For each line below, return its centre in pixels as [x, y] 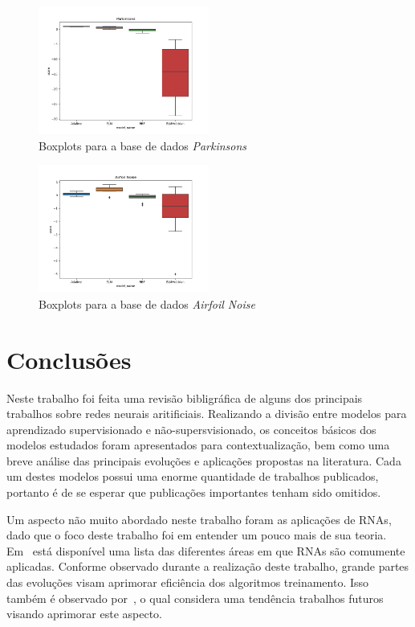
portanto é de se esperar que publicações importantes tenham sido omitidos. [194, 492]
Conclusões [69, 359]
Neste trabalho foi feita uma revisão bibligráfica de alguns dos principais [185, 398]
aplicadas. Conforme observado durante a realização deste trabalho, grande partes [208, 566]
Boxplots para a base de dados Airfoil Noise [147, 303]
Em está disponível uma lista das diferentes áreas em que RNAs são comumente [206, 550]
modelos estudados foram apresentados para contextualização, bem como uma [198, 445]
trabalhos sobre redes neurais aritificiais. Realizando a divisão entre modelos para [207, 414]
